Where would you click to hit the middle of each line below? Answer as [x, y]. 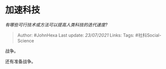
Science [26, 40]
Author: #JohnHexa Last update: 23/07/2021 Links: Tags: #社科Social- [89, 35]
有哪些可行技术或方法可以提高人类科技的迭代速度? [56, 25]
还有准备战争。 [20, 61]
